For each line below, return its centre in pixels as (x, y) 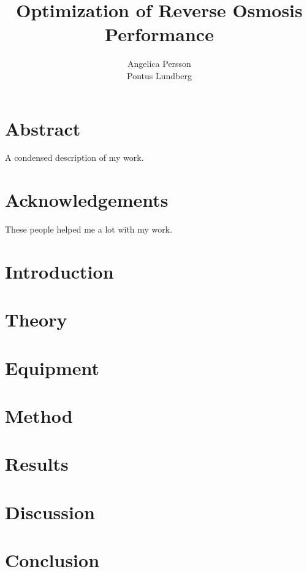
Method (39, 416)
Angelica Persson (159, 64)
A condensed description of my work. (74, 157)
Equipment (52, 367)
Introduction (59, 271)
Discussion (50, 512)
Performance (159, 34)
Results (37, 464)
